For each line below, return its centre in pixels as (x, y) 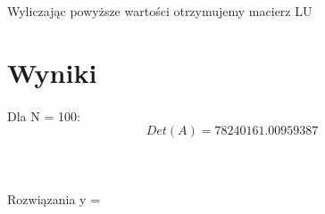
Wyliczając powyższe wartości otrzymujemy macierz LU (160, 11)
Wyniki (52, 72)
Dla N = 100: (44, 115)
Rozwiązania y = (54, 198)
